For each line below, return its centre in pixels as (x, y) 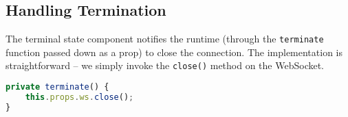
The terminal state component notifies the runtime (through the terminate (165, 39)
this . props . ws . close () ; (79, 97)
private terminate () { (57, 87)
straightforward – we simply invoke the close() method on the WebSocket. (165, 65)
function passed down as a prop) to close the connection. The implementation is (174, 52)
